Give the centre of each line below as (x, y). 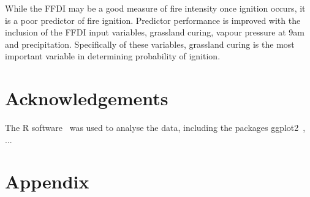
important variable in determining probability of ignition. (113, 56)
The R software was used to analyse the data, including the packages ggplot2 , (155, 128)
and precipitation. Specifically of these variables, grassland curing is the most (150, 44)
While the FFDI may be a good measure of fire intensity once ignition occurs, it (155, 8)
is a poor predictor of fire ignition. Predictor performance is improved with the (153, 20)
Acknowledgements (87, 98)
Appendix (47, 181)
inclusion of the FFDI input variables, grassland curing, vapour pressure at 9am (155, 32)
